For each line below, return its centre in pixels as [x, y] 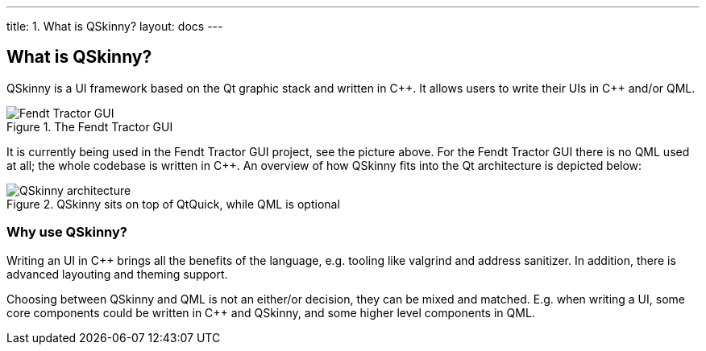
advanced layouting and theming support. [117, 274]
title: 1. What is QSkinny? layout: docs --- [115, 26]
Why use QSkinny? [67, 232]
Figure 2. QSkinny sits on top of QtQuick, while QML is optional [173, 204]
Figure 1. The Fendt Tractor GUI [90, 126]
